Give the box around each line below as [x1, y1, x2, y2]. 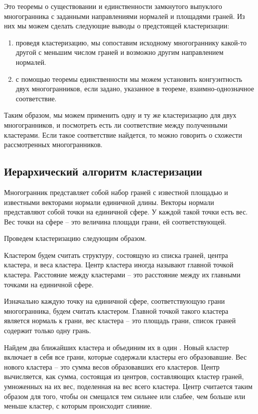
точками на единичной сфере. [4, 279, 94, 289]
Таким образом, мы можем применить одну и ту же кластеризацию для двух [4, 110, 237, 120]
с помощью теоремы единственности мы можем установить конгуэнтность [15, 73, 243, 84]
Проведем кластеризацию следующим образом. [4, 233, 147, 243]
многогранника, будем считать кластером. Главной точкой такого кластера [4, 305, 229, 316]
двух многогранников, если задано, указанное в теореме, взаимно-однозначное [15, 83, 254, 94]
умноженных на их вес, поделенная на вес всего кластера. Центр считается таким [4, 381, 253, 392]
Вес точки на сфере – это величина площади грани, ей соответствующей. [4, 216, 227, 226]
